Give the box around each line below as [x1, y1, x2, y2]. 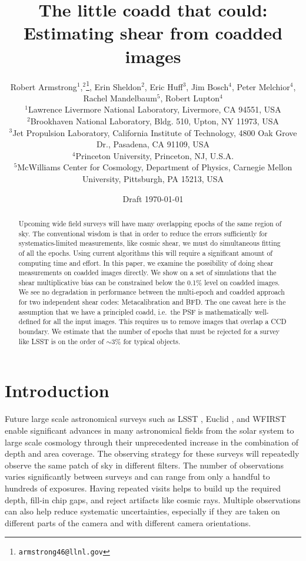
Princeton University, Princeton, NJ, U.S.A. [75, 149, 234, 161]
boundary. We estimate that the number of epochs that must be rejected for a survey [18, 326, 280, 336]
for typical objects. [123, 336, 181, 346]
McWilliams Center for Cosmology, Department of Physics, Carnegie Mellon [17, 161, 292, 173]
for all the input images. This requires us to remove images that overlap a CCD [42, 316, 287, 326]
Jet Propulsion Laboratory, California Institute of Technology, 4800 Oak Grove [12, 126, 297, 138]
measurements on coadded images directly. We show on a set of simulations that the [18, 268, 277, 278]
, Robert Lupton [160, 91, 219, 104]
